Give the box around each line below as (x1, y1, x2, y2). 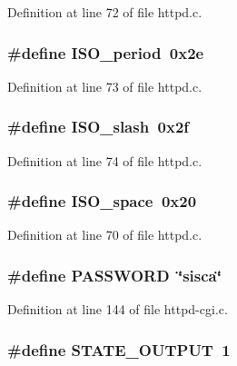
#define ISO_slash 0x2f (7, 115, 190, 138)
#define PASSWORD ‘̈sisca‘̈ (7, 263, 222, 286)
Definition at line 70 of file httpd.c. (7, 225, 202, 244)
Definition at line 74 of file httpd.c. (7, 151, 202, 170)
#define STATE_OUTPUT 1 (7, 338, 231, 361)
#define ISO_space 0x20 (7, 190, 197, 213)
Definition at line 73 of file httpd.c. (7, 76, 202, 95)
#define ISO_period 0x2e (7, 41, 204, 64)
